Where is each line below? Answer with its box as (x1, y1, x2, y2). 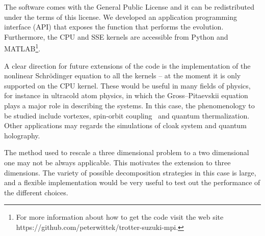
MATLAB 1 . (4, 42, 41, 54)
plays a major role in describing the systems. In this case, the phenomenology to (4, 100, 255, 110)
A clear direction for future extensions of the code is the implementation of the (4, 60, 251, 71)
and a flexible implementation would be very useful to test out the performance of (4, 177, 260, 188)
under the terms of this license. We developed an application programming (4, 11, 237, 22)
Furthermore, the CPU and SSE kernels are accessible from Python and (4, 31, 228, 42)
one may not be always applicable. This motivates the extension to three (4, 157, 231, 167)
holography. (4, 130, 40, 140)
